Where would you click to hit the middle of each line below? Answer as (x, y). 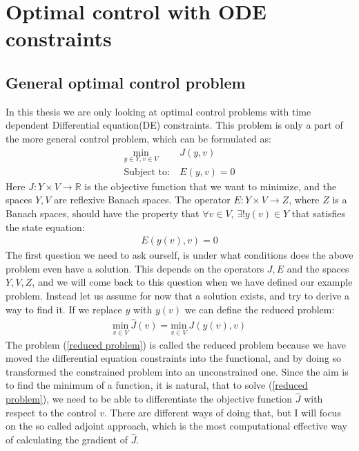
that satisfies (319, 213)
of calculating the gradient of (67, 440)
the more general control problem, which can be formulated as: (138, 138)
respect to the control (51, 412)
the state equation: (45, 227)
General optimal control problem (126, 82)
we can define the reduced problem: (260, 309)
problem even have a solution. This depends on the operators (135, 268)
